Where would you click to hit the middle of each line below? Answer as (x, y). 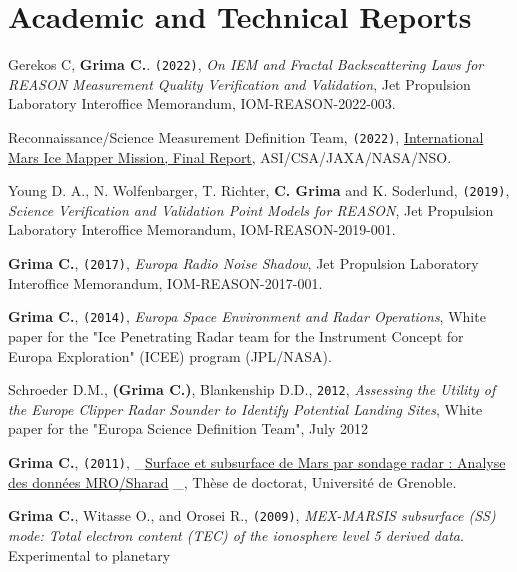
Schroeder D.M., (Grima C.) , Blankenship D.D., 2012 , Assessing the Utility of (252, 389)
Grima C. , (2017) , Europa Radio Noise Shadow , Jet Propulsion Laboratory (243, 263)
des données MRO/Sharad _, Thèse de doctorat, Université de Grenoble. (232, 481)
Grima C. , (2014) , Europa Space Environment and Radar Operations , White (247, 316)
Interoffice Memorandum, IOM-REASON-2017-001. (165, 282)
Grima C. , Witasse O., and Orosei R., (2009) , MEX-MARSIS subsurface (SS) (252, 515)
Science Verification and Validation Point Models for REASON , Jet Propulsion (251, 209)
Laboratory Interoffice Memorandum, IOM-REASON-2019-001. (202, 229)
